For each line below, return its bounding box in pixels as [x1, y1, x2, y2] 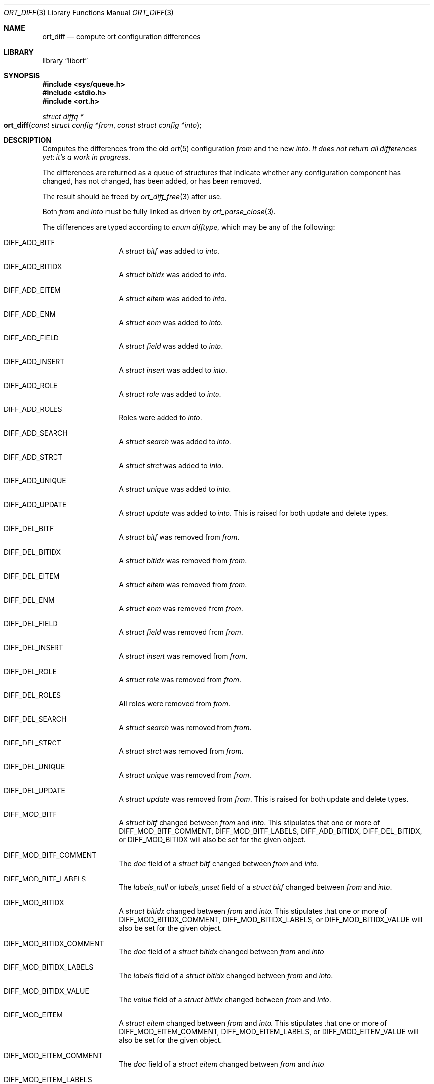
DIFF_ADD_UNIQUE [4, 476, 66, 485]
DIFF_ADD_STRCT [4, 453, 63, 461]
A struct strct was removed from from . [119, 747, 244, 755]
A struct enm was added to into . [119, 318, 223, 327]
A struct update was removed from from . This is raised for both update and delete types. [119, 795, 409, 803]
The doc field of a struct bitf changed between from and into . [119, 859, 319, 868]
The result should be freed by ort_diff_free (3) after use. [42, 192, 222, 201]
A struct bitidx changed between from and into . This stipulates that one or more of [119, 907, 387, 915]
